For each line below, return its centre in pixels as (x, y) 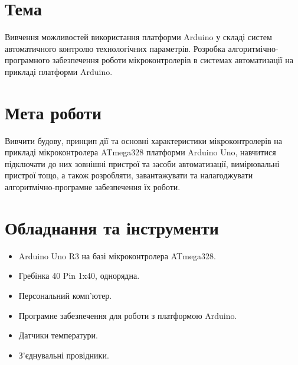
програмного (27, 60)
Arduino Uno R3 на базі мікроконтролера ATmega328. (117, 255)
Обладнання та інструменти (112, 227)
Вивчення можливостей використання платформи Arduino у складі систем (138, 37)
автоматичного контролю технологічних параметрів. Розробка (115, 48)
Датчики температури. (58, 335)
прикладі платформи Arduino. (59, 71)
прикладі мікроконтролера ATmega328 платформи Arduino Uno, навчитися (140, 152)
